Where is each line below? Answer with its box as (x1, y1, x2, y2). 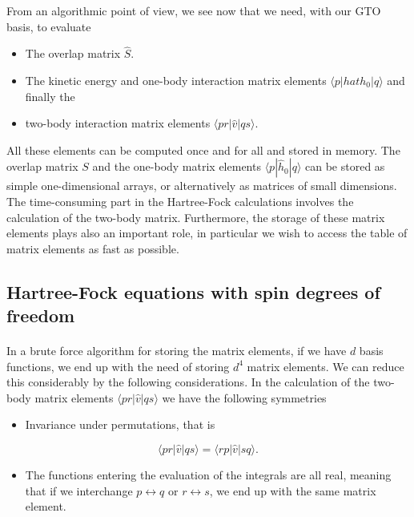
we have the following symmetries (162, 389, 327, 406)
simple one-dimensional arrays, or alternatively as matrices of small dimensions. (6, 177, 397, 194)
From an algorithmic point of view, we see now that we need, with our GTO (6, 2, 381, 18)
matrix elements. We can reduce (247, 357, 404, 374)
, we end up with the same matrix (209, 482, 376, 499)
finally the (25, 87, 75, 104)
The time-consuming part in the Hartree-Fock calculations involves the (6, 192, 354, 209)
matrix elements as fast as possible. (6, 240, 179, 256)
